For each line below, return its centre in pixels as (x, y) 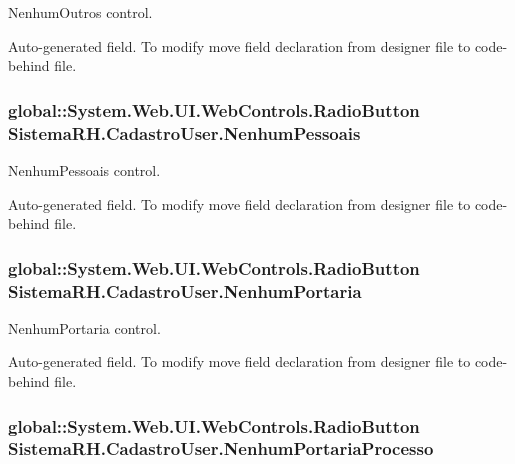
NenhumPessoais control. (84, 169)
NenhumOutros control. (80, 12)
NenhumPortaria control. (84, 327)
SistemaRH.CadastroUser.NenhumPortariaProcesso (221, 448)
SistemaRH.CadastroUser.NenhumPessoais (184, 132)
